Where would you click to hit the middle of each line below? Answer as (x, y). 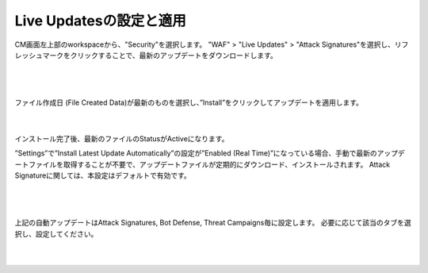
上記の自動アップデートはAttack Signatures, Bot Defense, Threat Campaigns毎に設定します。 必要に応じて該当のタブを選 (213, 223)
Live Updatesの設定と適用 (100, 21)
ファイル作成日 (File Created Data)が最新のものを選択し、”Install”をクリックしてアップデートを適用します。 (189, 102)
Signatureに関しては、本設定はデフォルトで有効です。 (103, 175)
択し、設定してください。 (56, 233)
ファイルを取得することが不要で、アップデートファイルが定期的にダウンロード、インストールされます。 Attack (209, 164)
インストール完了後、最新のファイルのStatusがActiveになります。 (122, 138)
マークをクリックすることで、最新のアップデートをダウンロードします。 (160, 55)
